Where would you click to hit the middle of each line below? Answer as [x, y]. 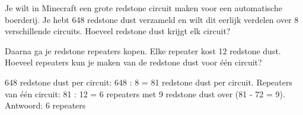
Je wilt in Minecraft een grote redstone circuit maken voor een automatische [143, 8]
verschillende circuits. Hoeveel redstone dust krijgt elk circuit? [118, 31]
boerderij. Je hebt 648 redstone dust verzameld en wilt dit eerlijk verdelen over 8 [152, 19]
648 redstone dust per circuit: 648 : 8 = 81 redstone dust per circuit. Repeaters [149, 82]
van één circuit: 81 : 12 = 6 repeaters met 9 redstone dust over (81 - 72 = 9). [145, 93]
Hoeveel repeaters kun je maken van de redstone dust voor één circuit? [133, 62]
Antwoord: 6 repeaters [45, 105]
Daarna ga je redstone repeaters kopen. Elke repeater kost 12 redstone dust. [143, 50]
